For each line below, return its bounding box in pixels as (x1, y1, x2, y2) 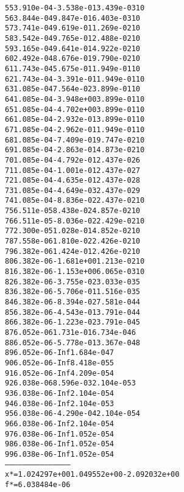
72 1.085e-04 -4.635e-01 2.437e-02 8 (5, 176, 140, 185)
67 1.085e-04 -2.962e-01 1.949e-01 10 (5, 125, 145, 134)
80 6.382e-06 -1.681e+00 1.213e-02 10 (5, 257, 145, 266)
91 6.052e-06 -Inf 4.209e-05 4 (5, 368, 115, 378)
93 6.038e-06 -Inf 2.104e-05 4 (5, 388, 115, 398)
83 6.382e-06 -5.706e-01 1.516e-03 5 (5, 287, 140, 297)
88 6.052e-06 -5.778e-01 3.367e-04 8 (5, 338, 140, 347)
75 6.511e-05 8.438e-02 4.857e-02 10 (5, 206, 140, 216)
